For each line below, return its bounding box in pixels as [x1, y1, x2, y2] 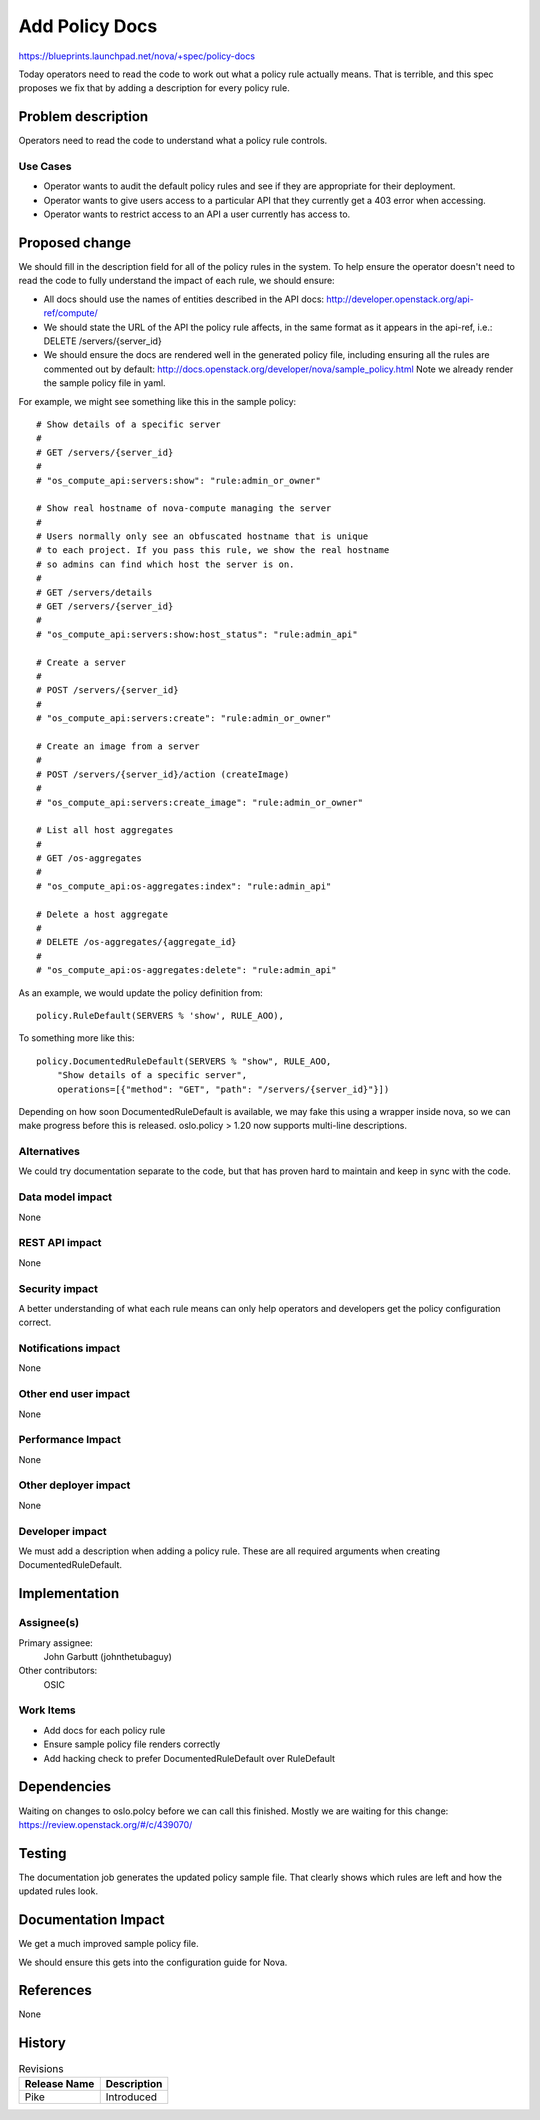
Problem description [18, 108, 149, 125]
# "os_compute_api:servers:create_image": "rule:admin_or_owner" [36, 796, 364, 808]
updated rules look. [18, 1885, 99, 1897]
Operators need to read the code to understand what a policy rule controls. [18, 135, 328, 147]
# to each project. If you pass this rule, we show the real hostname [36, 545, 390, 556]
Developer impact [18, 1524, 107, 1538]
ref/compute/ [43, 307, 99, 319]
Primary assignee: [18, 1636, 94, 1649]
